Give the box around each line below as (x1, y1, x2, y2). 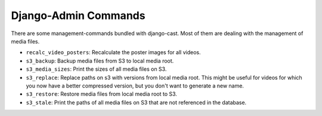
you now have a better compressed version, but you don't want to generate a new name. (26, 82, 244, 89)
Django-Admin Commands (11, 9, 145, 22)
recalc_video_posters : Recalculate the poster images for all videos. (26, 49, 201, 56)
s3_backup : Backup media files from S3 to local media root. (26, 57, 174, 64)
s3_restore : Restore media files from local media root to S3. (26, 90, 177, 98)
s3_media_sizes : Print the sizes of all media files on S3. (26, 65, 167, 73)
